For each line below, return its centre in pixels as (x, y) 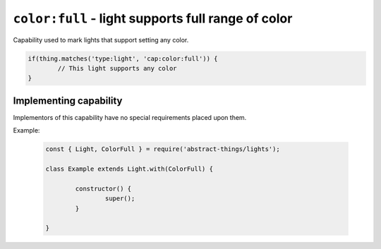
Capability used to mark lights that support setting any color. (101, 40)
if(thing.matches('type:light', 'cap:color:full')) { (123, 59)
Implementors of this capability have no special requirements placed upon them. (130, 117)
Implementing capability (68, 101)
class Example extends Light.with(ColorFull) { (129, 169)
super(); (120, 199)
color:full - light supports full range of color (153, 18)
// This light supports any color (117, 68)
